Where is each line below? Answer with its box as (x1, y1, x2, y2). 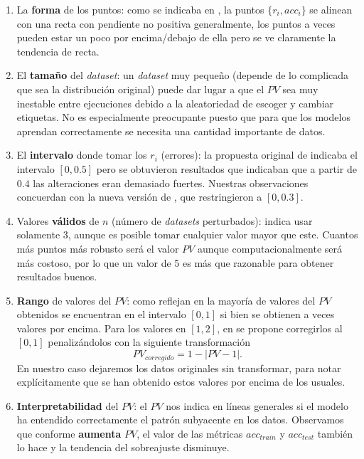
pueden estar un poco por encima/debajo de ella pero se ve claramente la (16, 30, 336, 45)
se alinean (309, 2, 353, 16)
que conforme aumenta (16, 426, 122, 440)
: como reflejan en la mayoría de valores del (127, 292, 316, 307)
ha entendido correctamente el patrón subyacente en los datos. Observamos (16, 412, 344, 427)
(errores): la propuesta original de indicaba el (161, 147, 358, 162)
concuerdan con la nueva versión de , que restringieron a (16, 189, 262, 204)
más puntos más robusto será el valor (16, 241, 179, 255)
